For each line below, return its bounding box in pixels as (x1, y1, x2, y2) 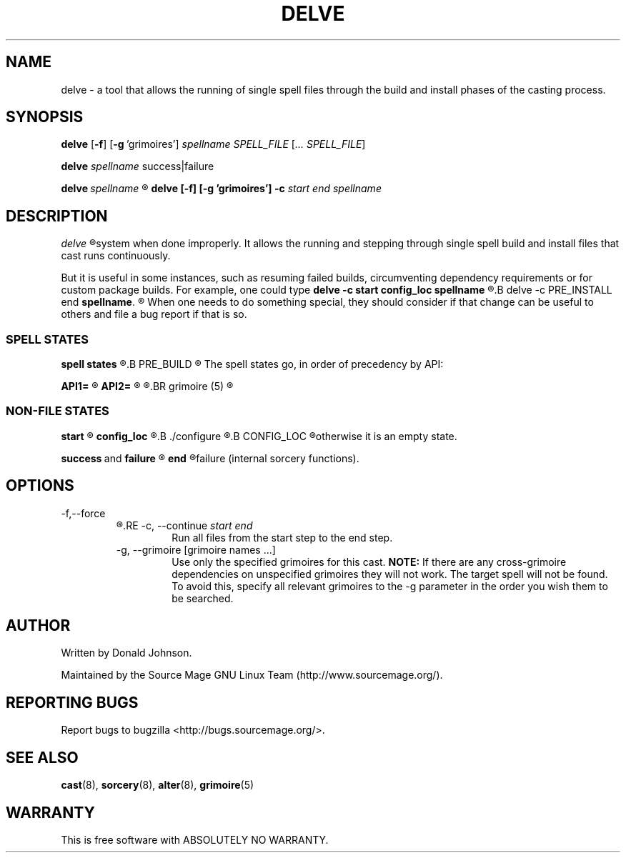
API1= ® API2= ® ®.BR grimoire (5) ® (61, 380, 234, 393)
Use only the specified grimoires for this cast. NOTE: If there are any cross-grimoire (172, 555, 567, 568)
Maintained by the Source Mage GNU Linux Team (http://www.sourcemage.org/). (61, 669, 443, 682)
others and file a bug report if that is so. (61, 308, 247, 321)
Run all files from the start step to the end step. (172, 531, 393, 544)
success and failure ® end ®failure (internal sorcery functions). (61, 452, 359, 464)
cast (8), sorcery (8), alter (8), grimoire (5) (61, 779, 254, 792)
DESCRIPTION (6, 206, 108, 225)
